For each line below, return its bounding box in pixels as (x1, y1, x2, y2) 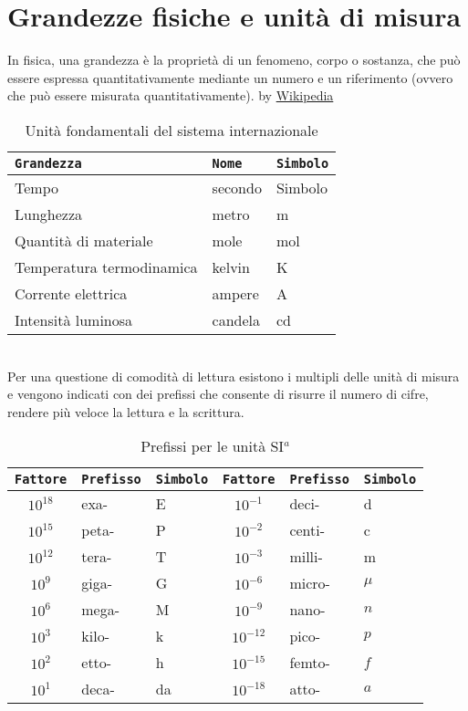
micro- (289, 572, 330, 594)
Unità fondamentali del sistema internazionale (25, 119, 318, 141)
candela (212, 308, 261, 330)
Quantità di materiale (15, 229, 153, 251)
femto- (289, 652, 330, 674)
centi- (289, 519, 326, 541)
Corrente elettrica (15, 282, 128, 304)
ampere (212, 282, 259, 304)
